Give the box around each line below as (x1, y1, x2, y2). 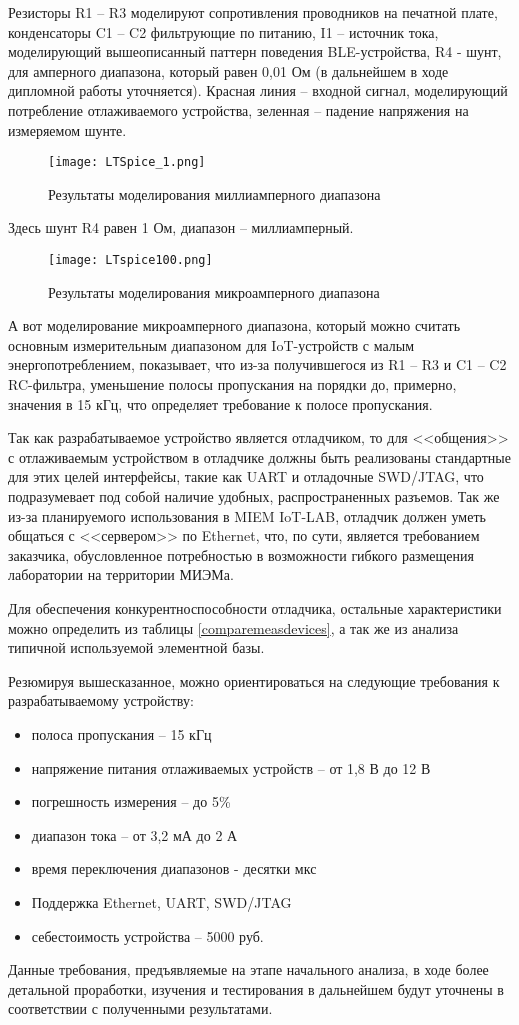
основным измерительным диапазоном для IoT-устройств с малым (8, 334, 415, 355)
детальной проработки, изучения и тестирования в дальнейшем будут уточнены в (8, 978, 504, 999)
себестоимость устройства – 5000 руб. (31, 925, 264, 946)
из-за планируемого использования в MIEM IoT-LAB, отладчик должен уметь (8, 505, 486, 526)
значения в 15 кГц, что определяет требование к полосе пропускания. (8, 393, 433, 414)
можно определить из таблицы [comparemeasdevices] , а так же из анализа (8, 617, 459, 638)
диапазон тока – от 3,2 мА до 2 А (31, 824, 238, 845)
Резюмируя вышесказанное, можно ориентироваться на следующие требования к (8, 670, 500, 691)
